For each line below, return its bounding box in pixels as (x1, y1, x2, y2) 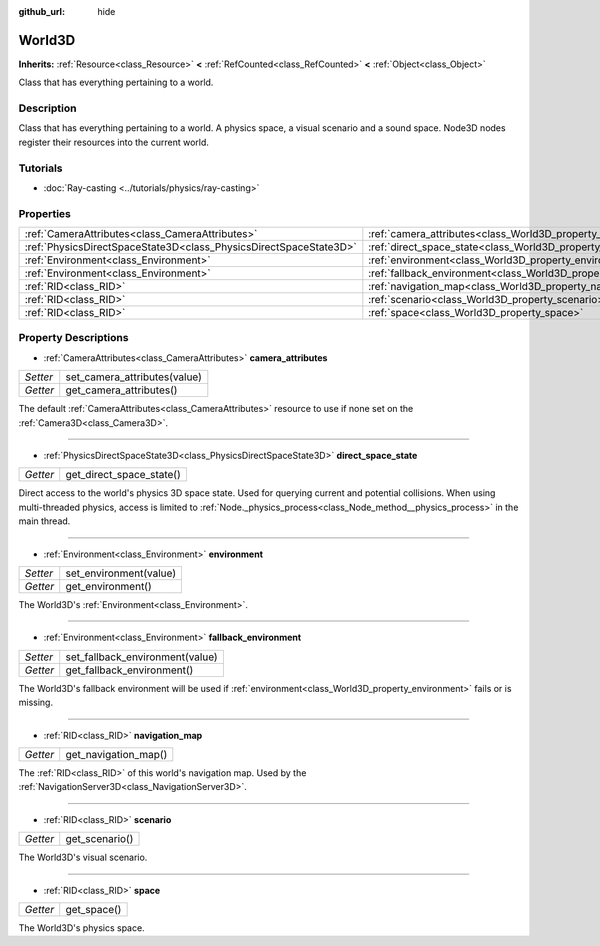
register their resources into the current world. (18, 136, 210, 148)
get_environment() (65, 579, 152, 593)
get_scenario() (65, 832, 134, 846)
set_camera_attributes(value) (65, 370, 202, 384)
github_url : (18, 6, 65, 17)
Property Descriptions (18, 331, 129, 345)
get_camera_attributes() (65, 383, 178, 397)
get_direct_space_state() (65, 468, 182, 482)
